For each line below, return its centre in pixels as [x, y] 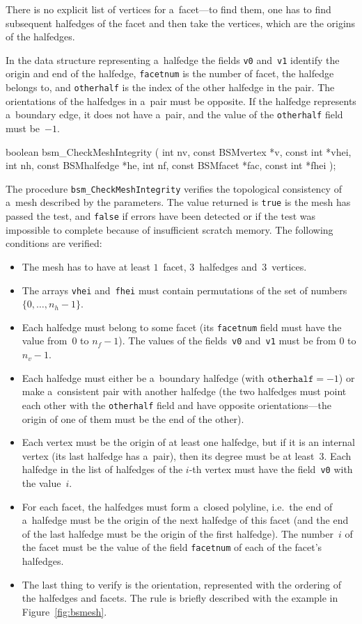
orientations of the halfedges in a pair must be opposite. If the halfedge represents [181, 101]
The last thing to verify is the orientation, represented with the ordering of [182, 584]
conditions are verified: [54, 243]
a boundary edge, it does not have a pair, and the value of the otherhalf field [174, 114]
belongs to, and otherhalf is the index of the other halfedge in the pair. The [170, 87]
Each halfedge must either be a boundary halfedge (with [143, 377]
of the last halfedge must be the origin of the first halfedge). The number [178, 533]
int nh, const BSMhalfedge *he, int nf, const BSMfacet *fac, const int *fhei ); [171, 165]
